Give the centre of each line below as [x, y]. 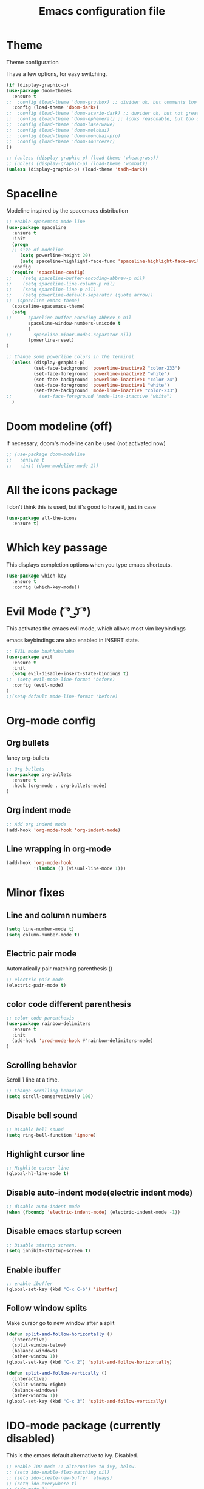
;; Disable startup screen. [42, 1245]
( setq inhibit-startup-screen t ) [49, 1251]
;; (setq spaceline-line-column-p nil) [61, 284]
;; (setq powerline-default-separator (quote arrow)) [80, 295]
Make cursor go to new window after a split [60, 1323]
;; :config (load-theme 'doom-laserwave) [61, 125]
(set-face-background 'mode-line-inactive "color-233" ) [105, 391]
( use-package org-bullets [39, 775]
